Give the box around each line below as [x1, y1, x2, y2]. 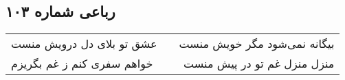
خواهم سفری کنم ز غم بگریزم [11, 55, 153, 72]
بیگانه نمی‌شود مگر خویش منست [179, 36, 335, 52]
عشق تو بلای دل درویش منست [11, 36, 157, 52]
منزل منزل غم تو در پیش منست [183, 55, 335, 72]
